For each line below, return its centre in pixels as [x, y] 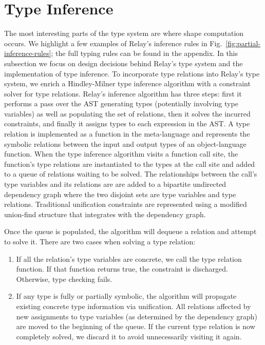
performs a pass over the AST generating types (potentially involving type [121, 103]
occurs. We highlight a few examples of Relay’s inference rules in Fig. [113, 43]
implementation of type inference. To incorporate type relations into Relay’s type [132, 73]
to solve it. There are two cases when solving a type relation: [100, 241]
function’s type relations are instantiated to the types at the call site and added [130, 164]
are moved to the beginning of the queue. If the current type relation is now [136, 326]
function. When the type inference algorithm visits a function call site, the [121, 154]
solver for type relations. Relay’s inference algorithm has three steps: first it [123, 93]
